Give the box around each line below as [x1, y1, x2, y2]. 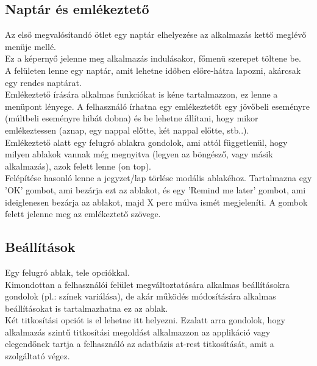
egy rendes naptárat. [5, 76, 82, 88]
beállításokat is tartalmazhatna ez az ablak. [5, 301, 168, 314]
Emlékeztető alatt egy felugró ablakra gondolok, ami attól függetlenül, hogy [5, 135, 288, 148]
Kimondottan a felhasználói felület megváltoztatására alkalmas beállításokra [5, 278, 290, 290]
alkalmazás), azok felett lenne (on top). [5, 159, 152, 172]
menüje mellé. [5, 40, 56, 52]
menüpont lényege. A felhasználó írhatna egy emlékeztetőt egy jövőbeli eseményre [5, 99, 310, 112]
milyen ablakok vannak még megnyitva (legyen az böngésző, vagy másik [5, 148, 273, 160]
